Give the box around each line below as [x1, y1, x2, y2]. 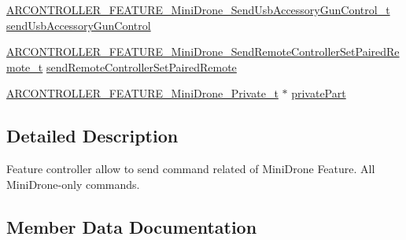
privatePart [291, 85, 346, 102]
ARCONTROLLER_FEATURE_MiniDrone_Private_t [6, 85, 279, 102]
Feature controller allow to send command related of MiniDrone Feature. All [6, 161, 375, 177]
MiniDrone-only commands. [6, 175, 140, 192]
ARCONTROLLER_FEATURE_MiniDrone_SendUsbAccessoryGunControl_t [6, 2, 390, 17]
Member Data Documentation [6, 214, 257, 238]
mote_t [6, 58, 43, 75]
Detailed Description [6, 124, 179, 148]
